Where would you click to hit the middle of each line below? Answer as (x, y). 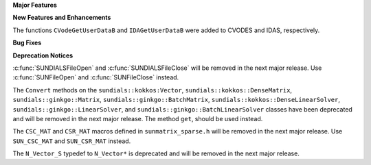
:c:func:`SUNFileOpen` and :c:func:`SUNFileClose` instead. (96, 77)
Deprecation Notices (43, 55)
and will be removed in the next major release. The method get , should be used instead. (138, 118)
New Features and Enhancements (62, 18)
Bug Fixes (27, 43)
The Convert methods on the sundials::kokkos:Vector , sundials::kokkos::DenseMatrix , (152, 90)
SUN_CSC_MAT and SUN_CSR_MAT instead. (72, 141)
